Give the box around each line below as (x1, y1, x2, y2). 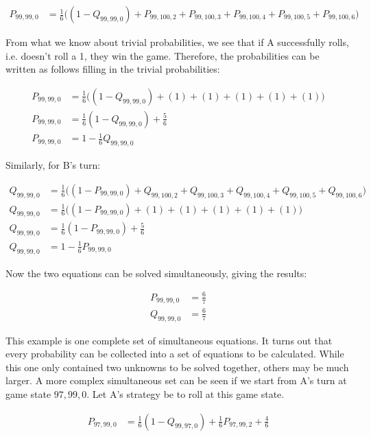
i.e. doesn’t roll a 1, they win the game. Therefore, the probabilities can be (5, 48, 320, 62)
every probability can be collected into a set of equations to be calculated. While (5, 346, 344, 361)
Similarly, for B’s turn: (5, 158, 101, 172)
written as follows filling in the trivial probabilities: (5, 62, 220, 76)
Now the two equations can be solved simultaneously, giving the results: (5, 265, 307, 280)
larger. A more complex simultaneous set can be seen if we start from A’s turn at (5, 373, 347, 388)
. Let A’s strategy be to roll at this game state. (86, 386, 285, 401)
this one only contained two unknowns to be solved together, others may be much (5, 359, 349, 374)
